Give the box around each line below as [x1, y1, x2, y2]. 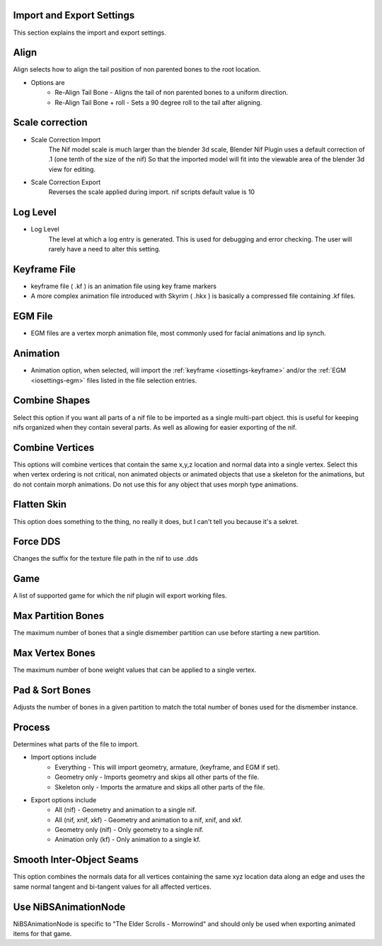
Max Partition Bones [13, 610, 105, 622]
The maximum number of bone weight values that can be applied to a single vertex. [13, 666, 257, 674]
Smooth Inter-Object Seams [13, 854, 139, 866]
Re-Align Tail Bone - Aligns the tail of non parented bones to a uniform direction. [54, 89, 289, 97]
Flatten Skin [13, 498, 67, 511]
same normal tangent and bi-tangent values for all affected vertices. [13, 882, 212, 891]
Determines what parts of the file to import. [13, 740, 139, 748]
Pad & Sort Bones [13, 684, 91, 696]
